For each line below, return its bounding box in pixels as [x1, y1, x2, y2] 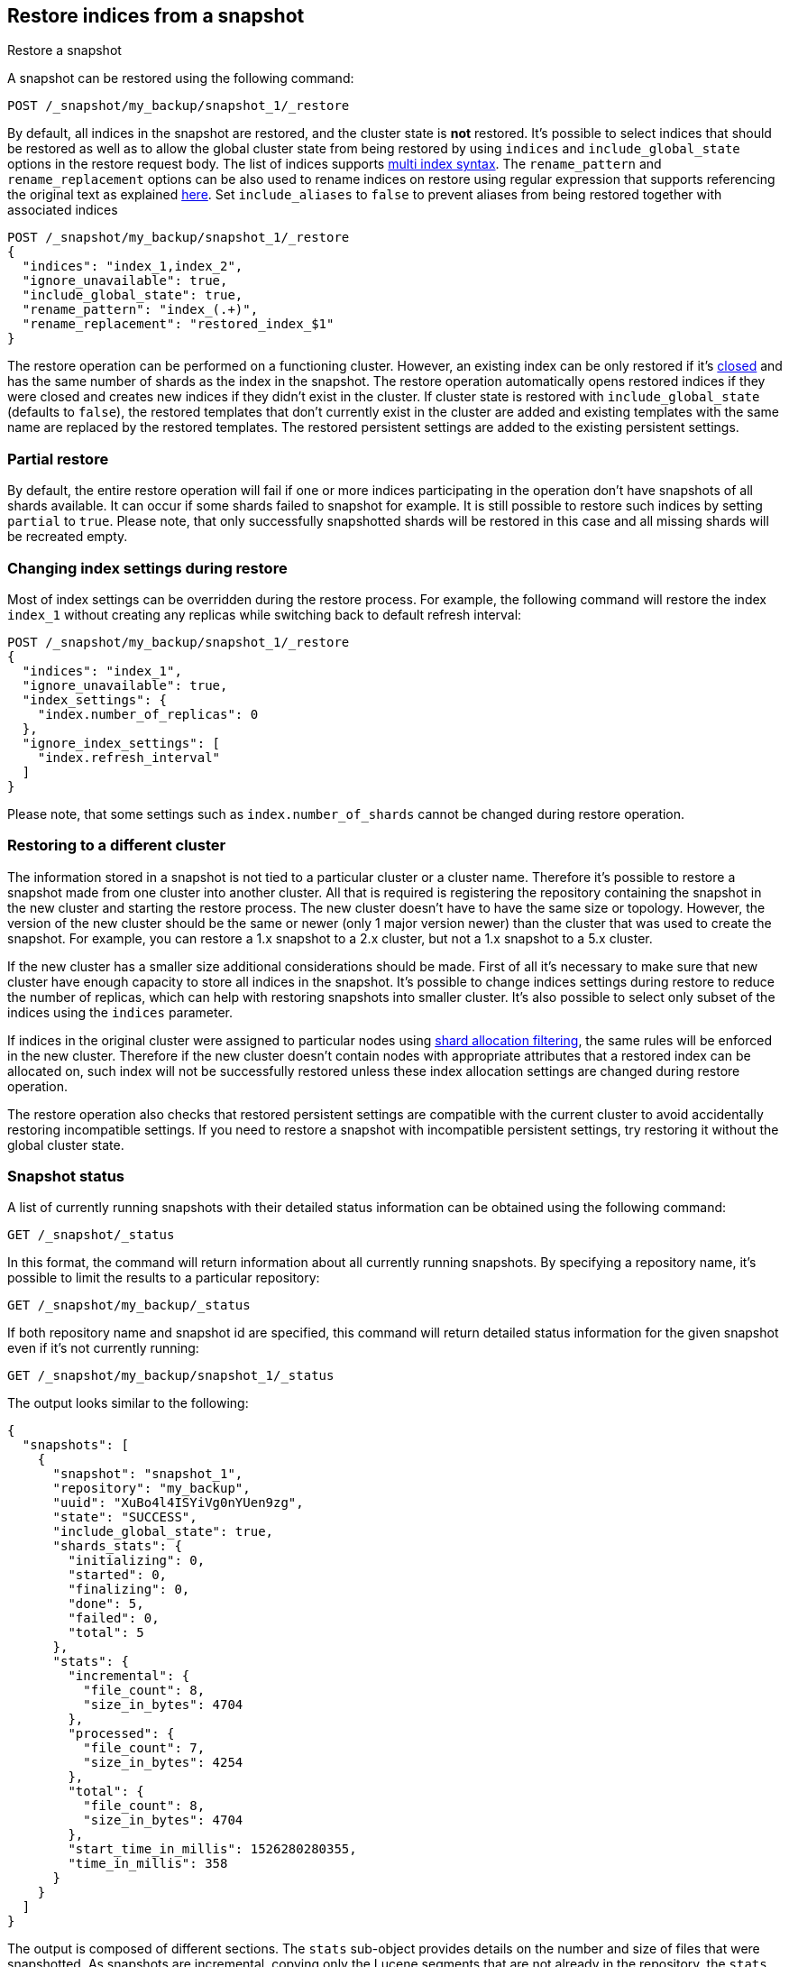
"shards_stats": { [52, 1539, 182, 1554]
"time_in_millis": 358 [68, 1856, 228, 1871]
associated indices [7, 202, 118, 218]
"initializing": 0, [68, 1553, 206, 1568]
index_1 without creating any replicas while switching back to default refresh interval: [7, 606, 522, 622]
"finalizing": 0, [68, 1582, 190, 1597]
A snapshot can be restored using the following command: [7, 70, 354, 87]
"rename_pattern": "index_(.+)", [22, 302, 259, 317]
